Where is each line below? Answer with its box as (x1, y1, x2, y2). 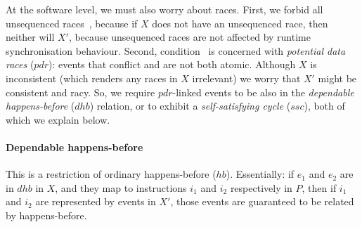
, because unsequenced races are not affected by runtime (68, 30, 311, 44)
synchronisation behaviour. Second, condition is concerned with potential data (6, 43, 346, 58)
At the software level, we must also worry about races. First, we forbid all (6, 2, 323, 16)
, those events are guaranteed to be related (170, 194, 354, 209)
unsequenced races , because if (6, 15, 138, 30)
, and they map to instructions (55, 180, 187, 195)
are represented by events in (35, 194, 156, 209)
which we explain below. (6, 112, 110, 127)
